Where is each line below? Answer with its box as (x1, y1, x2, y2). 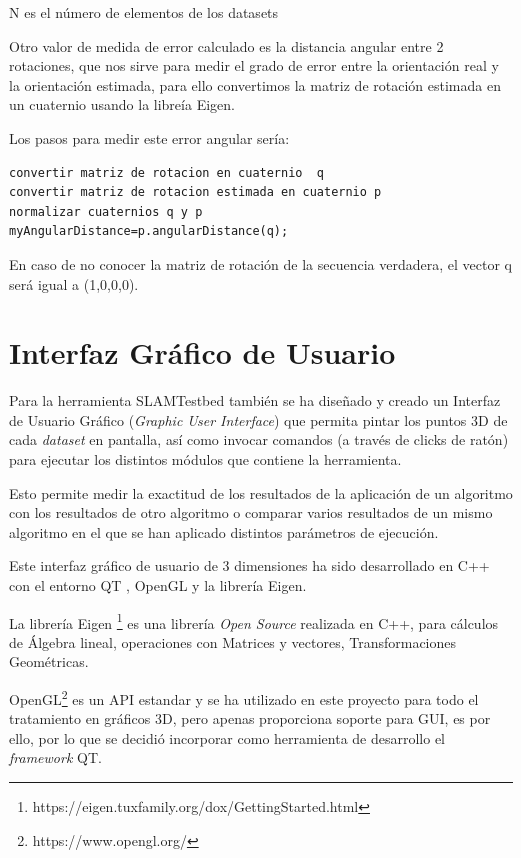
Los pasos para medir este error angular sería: (9, 127, 290, 148)
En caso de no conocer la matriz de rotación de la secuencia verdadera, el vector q (9, 253, 512, 274)
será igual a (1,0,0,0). (9, 273, 139, 294)
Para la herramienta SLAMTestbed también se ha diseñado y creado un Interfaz (9, 390, 501, 411)
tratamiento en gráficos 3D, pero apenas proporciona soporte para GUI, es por (9, 708, 491, 729)
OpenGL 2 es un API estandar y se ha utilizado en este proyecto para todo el (9, 686, 479, 709)
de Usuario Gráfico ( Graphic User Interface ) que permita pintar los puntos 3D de (9, 409, 508, 430)
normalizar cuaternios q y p (9, 204, 203, 219)
